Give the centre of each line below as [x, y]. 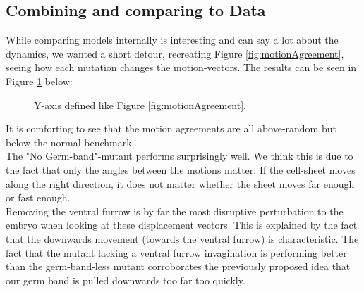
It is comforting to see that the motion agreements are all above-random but [171, 128]
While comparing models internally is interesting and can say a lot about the [172, 40]
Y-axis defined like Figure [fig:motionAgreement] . [140, 104]
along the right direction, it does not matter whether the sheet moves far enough [180, 183]
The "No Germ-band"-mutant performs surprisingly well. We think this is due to [180, 156]
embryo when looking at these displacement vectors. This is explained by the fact [182, 225]
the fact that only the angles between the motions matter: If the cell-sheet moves [181, 169]
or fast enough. [38, 197]
